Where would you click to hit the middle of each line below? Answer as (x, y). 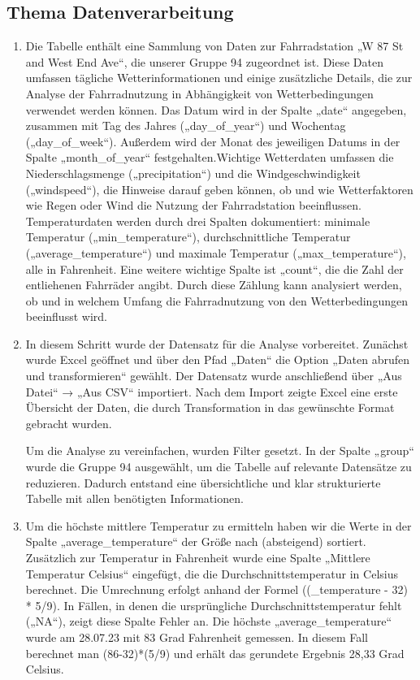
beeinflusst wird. (66, 316)
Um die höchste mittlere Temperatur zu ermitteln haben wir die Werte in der (219, 525)
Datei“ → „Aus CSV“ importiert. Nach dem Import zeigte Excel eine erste (212, 391)
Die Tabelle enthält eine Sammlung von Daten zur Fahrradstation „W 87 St (214, 46)
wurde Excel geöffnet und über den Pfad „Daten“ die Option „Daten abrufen (218, 359)
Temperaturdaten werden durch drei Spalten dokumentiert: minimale (198, 221)
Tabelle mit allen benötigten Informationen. (134, 498)
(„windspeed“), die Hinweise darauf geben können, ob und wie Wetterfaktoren (219, 189)
